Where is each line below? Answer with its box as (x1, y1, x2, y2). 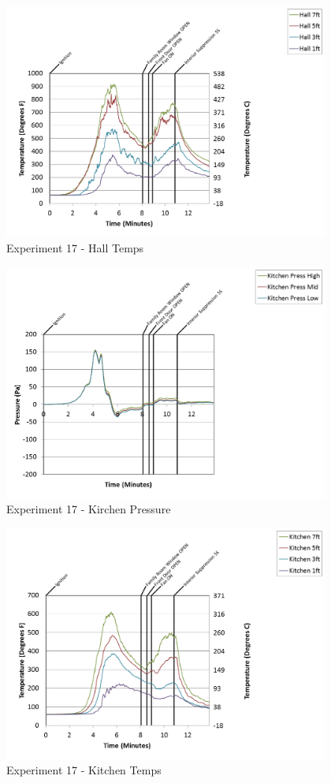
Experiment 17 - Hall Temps (6, 240, 144, 256)
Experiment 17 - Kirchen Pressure (6, 501, 171, 517)
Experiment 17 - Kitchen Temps (6, 762, 162, 778)
